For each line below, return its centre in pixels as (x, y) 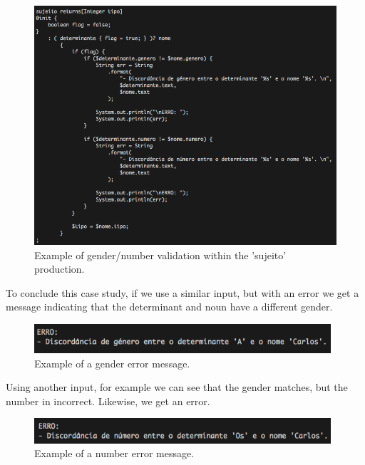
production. (60, 269)
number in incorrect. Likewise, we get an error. (108, 401)
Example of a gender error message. (112, 363)
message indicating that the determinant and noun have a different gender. (169, 307)
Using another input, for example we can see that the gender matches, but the (177, 387)
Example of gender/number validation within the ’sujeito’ (160, 255)
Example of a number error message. (114, 453)
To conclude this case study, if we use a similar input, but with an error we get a (182, 292)
